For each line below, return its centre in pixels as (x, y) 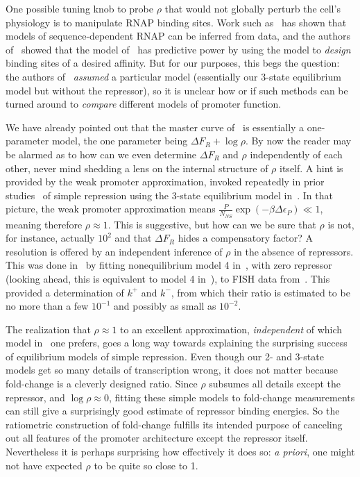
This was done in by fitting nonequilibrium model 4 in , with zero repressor (169, 265)
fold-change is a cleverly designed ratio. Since (102, 384)
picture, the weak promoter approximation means (111, 209)
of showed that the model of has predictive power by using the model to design (178, 49)
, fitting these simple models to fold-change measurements (232, 397)
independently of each (296, 154)
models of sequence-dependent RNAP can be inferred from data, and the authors (178, 36)
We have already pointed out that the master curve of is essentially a (155, 127)
